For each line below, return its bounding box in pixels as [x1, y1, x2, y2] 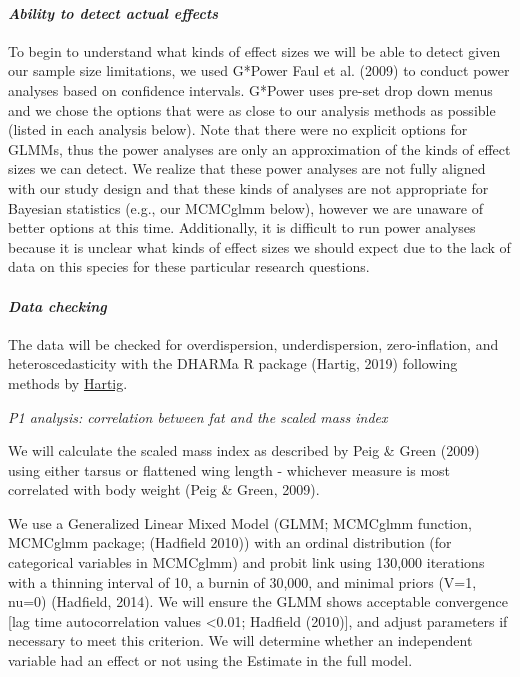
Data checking [8, 295, 107, 316]
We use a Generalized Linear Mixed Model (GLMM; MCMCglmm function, [8, 512, 472, 533]
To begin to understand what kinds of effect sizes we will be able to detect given [8, 40, 501, 61]
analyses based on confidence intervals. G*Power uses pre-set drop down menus [8, 79, 493, 100]
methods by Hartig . [8, 372, 128, 393]
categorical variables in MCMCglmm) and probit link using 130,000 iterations [8, 552, 485, 573]
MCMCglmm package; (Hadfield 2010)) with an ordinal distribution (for [8, 532, 452, 553]
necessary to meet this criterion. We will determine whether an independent [8, 630, 473, 651]
